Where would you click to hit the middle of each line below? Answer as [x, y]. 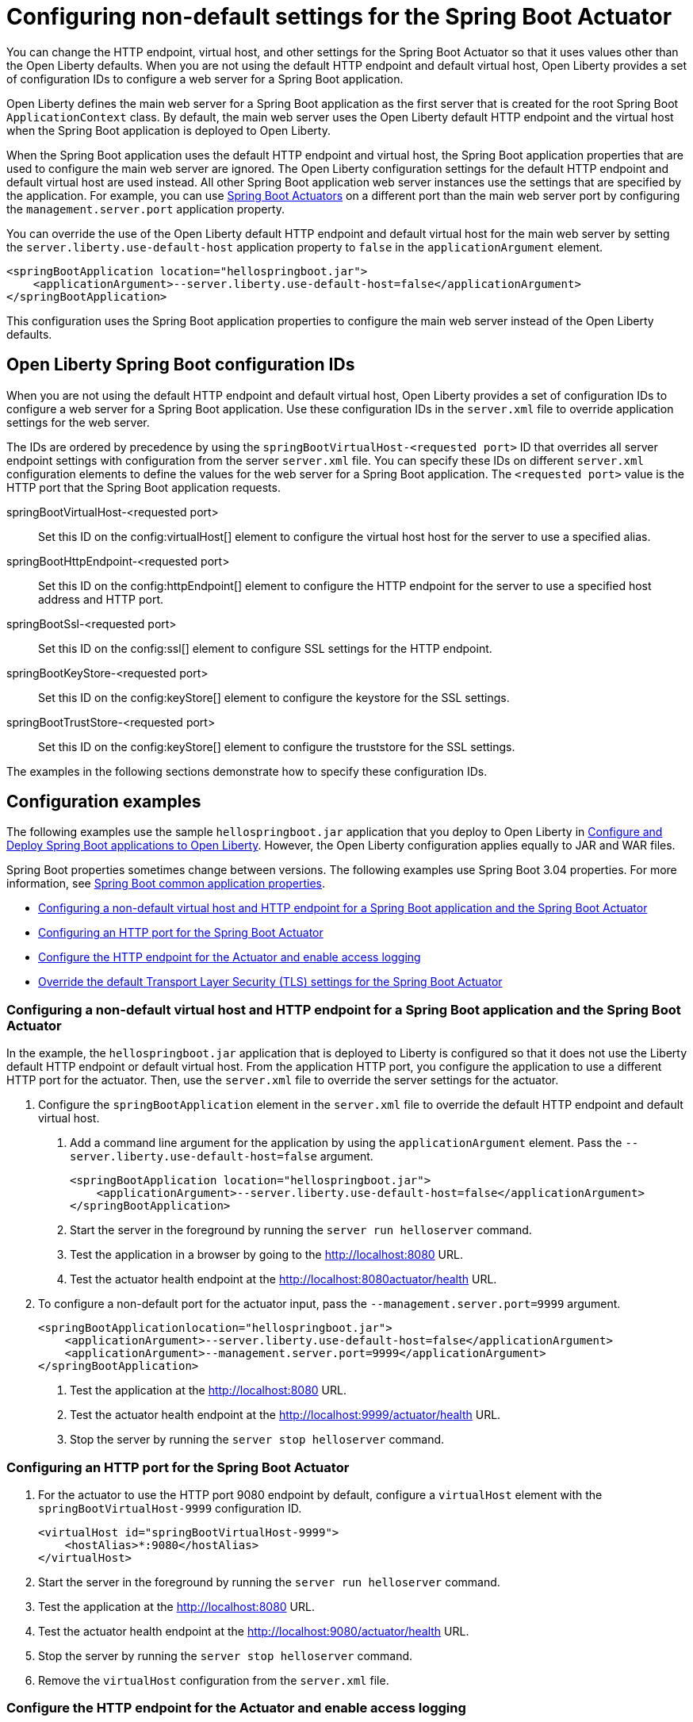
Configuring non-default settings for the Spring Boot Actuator [339, 17]
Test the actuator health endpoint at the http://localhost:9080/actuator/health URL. [254, 1631]
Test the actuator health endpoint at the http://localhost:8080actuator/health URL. [283, 1279]
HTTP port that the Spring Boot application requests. [144, 487]
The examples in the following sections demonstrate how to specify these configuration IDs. [247, 771]
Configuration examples [104, 802]
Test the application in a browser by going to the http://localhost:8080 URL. [266, 1255]
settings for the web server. [78, 422]
